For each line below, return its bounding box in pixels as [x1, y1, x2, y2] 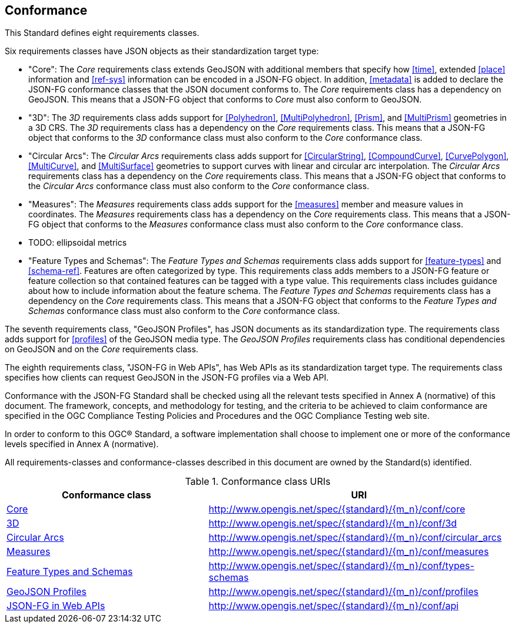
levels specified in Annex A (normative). [5, 439, 159, 449]
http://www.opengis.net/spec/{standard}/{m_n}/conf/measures [208, 546, 489, 558]
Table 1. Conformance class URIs [185, 475, 331, 488]
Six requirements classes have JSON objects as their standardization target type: [5, 46, 319, 57]
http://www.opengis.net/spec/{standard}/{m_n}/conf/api [208, 600, 459, 612]
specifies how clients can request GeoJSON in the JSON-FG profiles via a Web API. [5, 372, 329, 383]
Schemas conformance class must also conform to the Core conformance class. [28, 306, 340, 316]
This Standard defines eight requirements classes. [5, 28, 200, 38]
